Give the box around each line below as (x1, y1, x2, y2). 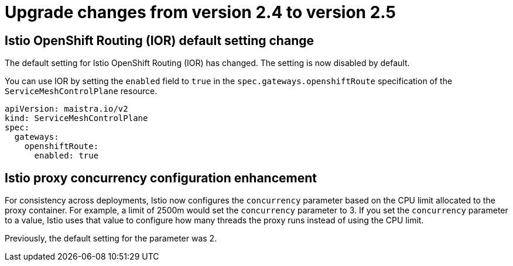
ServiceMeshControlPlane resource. (5, 86, 158, 96)
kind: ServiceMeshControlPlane (5, 113, 148, 123)
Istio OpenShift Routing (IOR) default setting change (5, 33, 314, 48)
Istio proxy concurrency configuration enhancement (5, 170, 317, 185)
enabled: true (34, 151, 99, 161)
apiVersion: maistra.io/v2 (5, 104, 128, 114)
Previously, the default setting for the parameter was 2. (5, 233, 217, 244)
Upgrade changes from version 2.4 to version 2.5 (5, 2, 396, 22)
